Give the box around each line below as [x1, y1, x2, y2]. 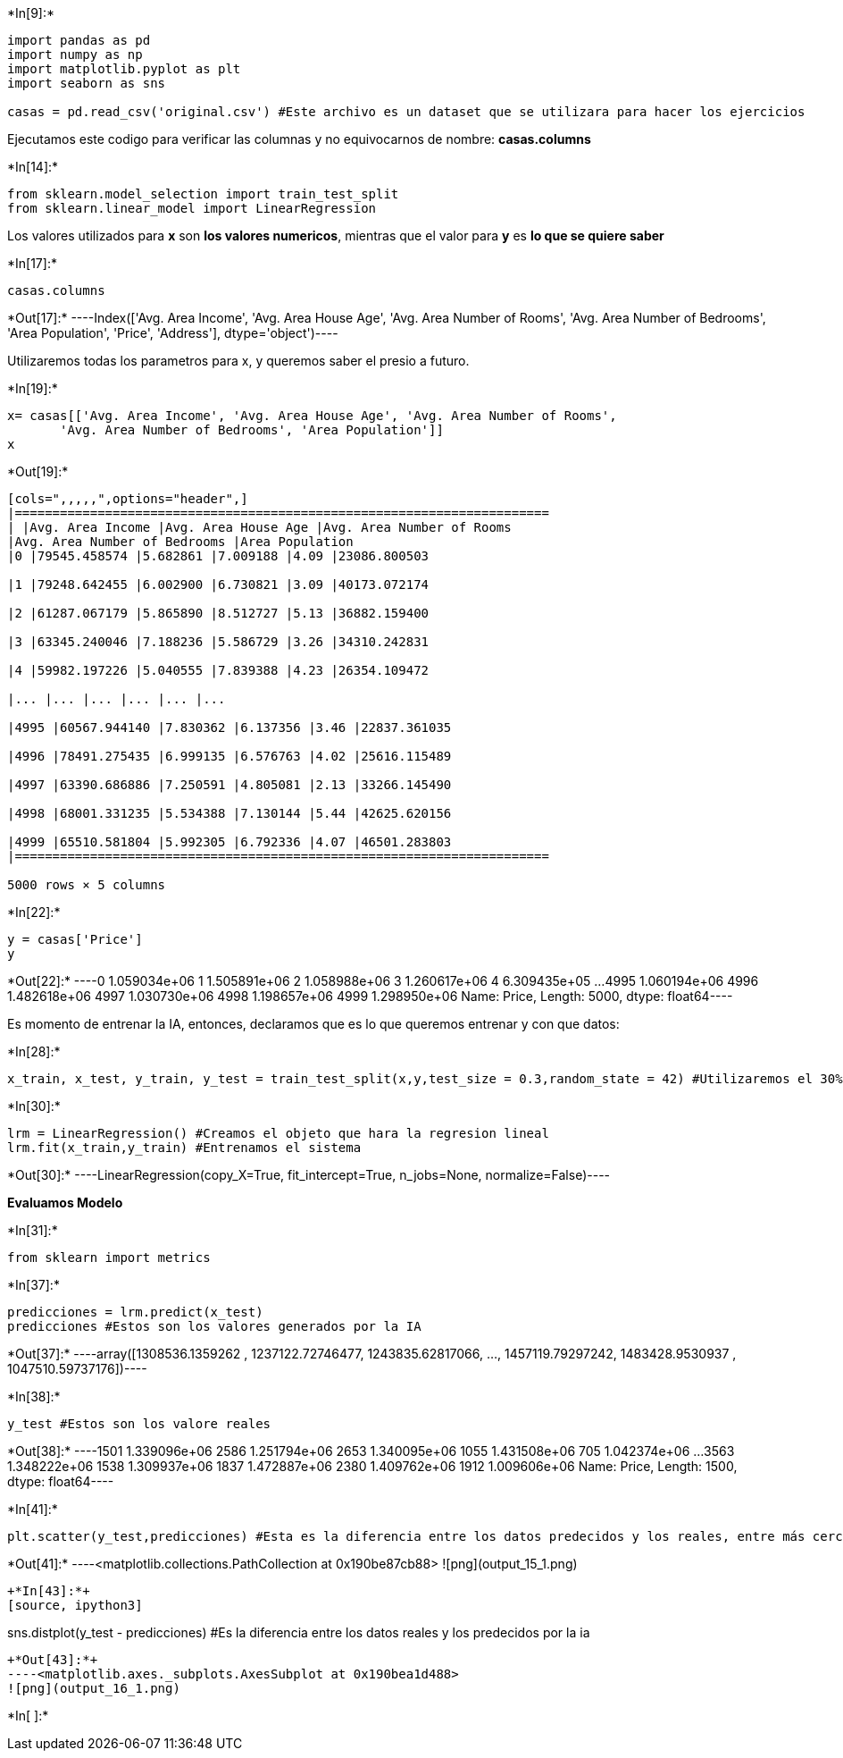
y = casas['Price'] [7, 932, 143, 946]
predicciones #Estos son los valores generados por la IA [7, 1319, 421, 1333]
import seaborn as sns [7, 76, 166, 90]
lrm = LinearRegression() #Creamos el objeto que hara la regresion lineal [7, 1126, 549, 1140]
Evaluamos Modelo [7, 1195, 123, 1210]
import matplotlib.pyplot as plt [7, 62, 241, 76]
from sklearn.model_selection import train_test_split [7, 187, 399, 201]
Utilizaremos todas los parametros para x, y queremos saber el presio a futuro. [7, 353, 470, 368]
